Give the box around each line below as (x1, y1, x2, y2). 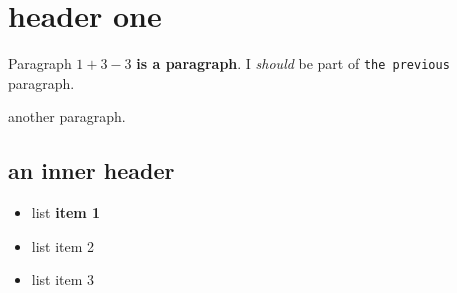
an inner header (8, 155, 175, 186)
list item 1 (31, 202, 101, 223)
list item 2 (31, 235, 95, 256)
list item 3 (31, 269, 95, 290)
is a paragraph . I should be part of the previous (136, 53, 450, 74)
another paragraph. (8, 106, 126, 127)
